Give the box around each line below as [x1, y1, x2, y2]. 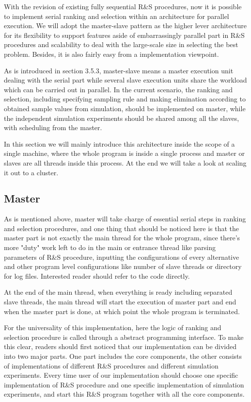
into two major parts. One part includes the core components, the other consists [4, 351, 242, 361]
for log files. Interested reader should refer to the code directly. [4, 270, 190, 281]
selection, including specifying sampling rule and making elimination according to [4, 94, 246, 104]
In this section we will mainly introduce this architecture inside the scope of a [4, 138, 235, 149]
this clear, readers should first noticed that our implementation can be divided [4, 341, 237, 352]
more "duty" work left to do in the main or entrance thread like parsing [4, 242, 216, 252]
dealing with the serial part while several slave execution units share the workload [4, 75, 247, 85]
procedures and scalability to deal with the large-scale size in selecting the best [4, 39, 238, 50]
